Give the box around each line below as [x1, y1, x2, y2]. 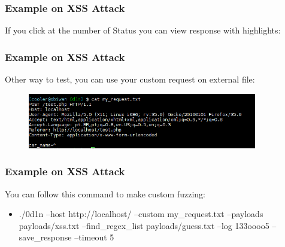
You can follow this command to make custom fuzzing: [5, 187, 205, 200]
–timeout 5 [74, 231, 114, 243]
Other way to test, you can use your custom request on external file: [5, 73, 255, 86]
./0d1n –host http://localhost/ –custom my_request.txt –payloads [19, 208, 263, 220]
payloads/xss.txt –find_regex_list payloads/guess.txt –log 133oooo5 [19, 219, 269, 231]
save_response [19, 231, 72, 243]
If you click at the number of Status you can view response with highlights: [5, 24, 281, 36]
